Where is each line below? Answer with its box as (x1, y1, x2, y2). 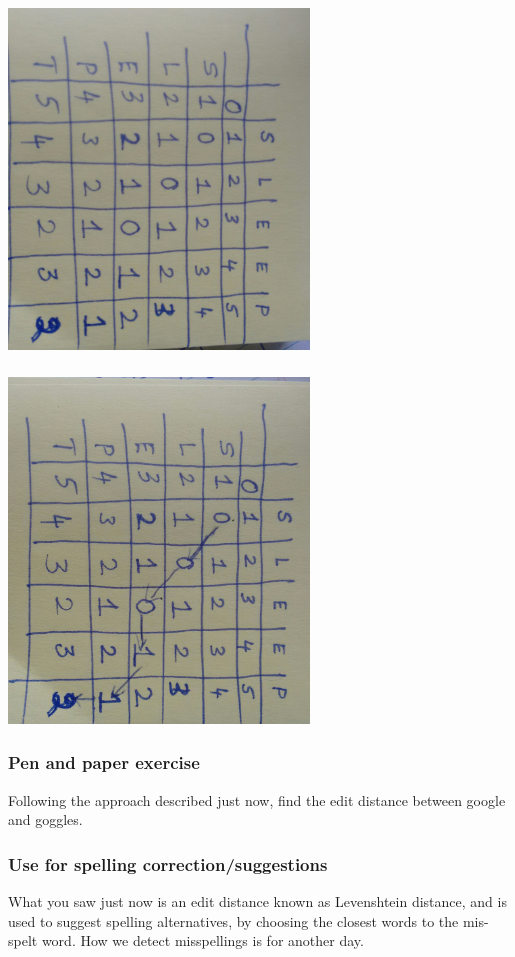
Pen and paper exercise (8, 750, 200, 775)
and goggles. (8, 809, 83, 830)
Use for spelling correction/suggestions (8, 851, 328, 876)
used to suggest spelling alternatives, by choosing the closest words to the (8, 910, 459, 931)
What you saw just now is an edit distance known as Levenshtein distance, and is (8, 891, 507, 912)
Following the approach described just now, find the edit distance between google (8, 789, 506, 810)
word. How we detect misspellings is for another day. (41, 930, 364, 951)
